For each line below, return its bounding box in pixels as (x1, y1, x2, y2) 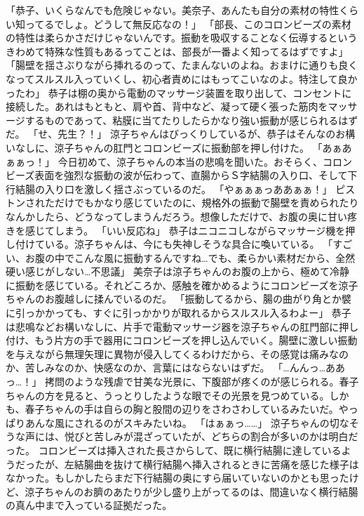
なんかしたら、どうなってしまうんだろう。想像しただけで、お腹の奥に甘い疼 (6, 209, 358, 223)
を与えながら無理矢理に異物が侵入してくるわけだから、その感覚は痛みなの (6, 346, 349, 361)
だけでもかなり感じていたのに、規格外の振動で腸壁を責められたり (54, 195, 359, 210)
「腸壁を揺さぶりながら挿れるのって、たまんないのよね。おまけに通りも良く (6, 58, 358, 72)
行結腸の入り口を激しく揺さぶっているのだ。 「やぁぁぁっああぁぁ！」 (6, 181, 332, 196)
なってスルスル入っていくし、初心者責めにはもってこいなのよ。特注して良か (6, 71, 358, 86)
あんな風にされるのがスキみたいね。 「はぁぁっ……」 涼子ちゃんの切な (25, 415, 349, 430)
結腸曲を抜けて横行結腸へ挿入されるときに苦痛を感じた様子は (74, 456, 359, 471)
